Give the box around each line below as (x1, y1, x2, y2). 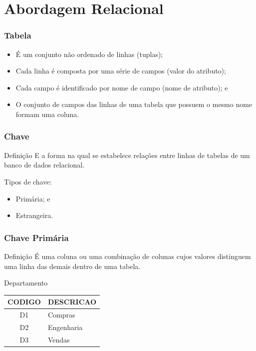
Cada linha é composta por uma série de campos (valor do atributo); (15, 65, 226, 76)
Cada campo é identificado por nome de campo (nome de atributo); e (15, 82, 228, 92)
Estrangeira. (15, 210, 53, 220)
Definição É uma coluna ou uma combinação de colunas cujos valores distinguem (4, 250, 251, 261)
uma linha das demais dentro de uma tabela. (4, 260, 141, 271)
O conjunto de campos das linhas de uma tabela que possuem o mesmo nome (15, 99, 253, 109)
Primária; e (15, 193, 50, 203)
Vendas (47, 334, 70, 344)
